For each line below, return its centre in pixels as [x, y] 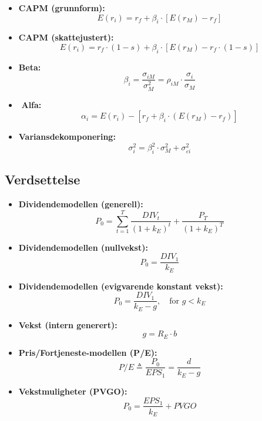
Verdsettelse [43, 179]
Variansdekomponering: [67, 137]
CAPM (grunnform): [62, 8]
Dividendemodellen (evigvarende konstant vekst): [121, 286]
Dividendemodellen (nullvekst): [83, 247]
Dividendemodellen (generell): [81, 204]
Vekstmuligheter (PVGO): [73, 391]
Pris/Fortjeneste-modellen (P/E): [88, 352]
